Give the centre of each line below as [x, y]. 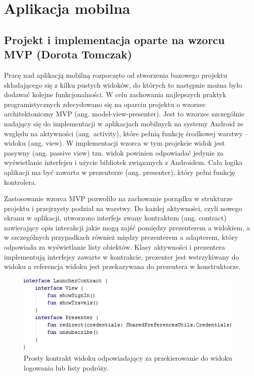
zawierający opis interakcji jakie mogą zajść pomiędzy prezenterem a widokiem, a [127, 227]
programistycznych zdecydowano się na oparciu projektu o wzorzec [105, 104]
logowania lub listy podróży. [66, 367]
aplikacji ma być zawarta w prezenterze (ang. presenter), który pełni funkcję [120, 172]
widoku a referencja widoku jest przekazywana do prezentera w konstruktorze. [122, 266]
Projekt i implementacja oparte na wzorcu [114, 39]
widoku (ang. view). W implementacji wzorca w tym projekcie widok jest [114, 143]
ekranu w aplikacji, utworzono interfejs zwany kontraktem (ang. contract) [115, 218]
